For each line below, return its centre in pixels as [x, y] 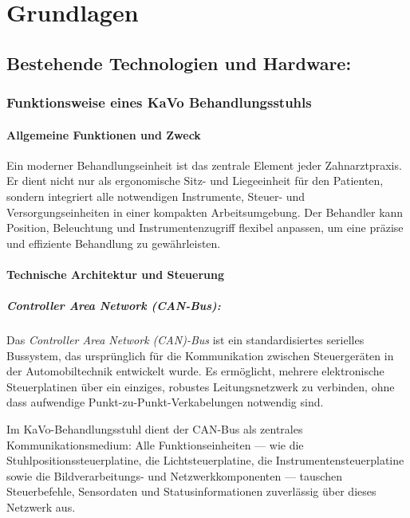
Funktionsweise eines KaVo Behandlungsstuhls [159, 102]
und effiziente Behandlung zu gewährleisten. [114, 243]
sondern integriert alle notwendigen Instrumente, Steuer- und [156, 196]
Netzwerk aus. [41, 507]
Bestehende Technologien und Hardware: [179, 63]
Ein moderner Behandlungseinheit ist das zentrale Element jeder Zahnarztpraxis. [204, 165]
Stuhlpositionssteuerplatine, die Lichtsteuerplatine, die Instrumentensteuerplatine [205, 460]
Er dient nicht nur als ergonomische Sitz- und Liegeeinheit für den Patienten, [195, 181]
